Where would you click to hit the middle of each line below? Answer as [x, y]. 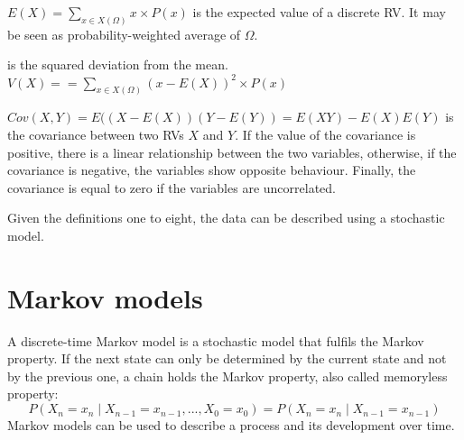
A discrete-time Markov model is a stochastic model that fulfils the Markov [216, 340]
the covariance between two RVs [96, 134]
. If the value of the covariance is [325, 134]
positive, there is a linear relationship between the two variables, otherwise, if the [232, 152]
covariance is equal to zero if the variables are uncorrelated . [172, 187]
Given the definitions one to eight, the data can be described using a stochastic [226, 218]
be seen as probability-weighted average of [124, 34]
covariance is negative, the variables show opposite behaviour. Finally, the [212, 170]
